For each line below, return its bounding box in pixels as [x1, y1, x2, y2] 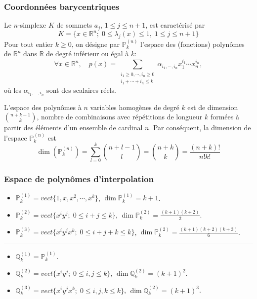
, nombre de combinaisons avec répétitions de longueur [37, 112, 203, 122]
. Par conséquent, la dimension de [149, 122, 251, 133]
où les [4, 84, 22, 95]
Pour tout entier [4, 38, 53, 49]
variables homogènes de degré [90, 102, 179, 112]
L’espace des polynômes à [4, 102, 82, 112]
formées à [210, 112, 239, 122]
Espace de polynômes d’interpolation [4, 173, 154, 185]
